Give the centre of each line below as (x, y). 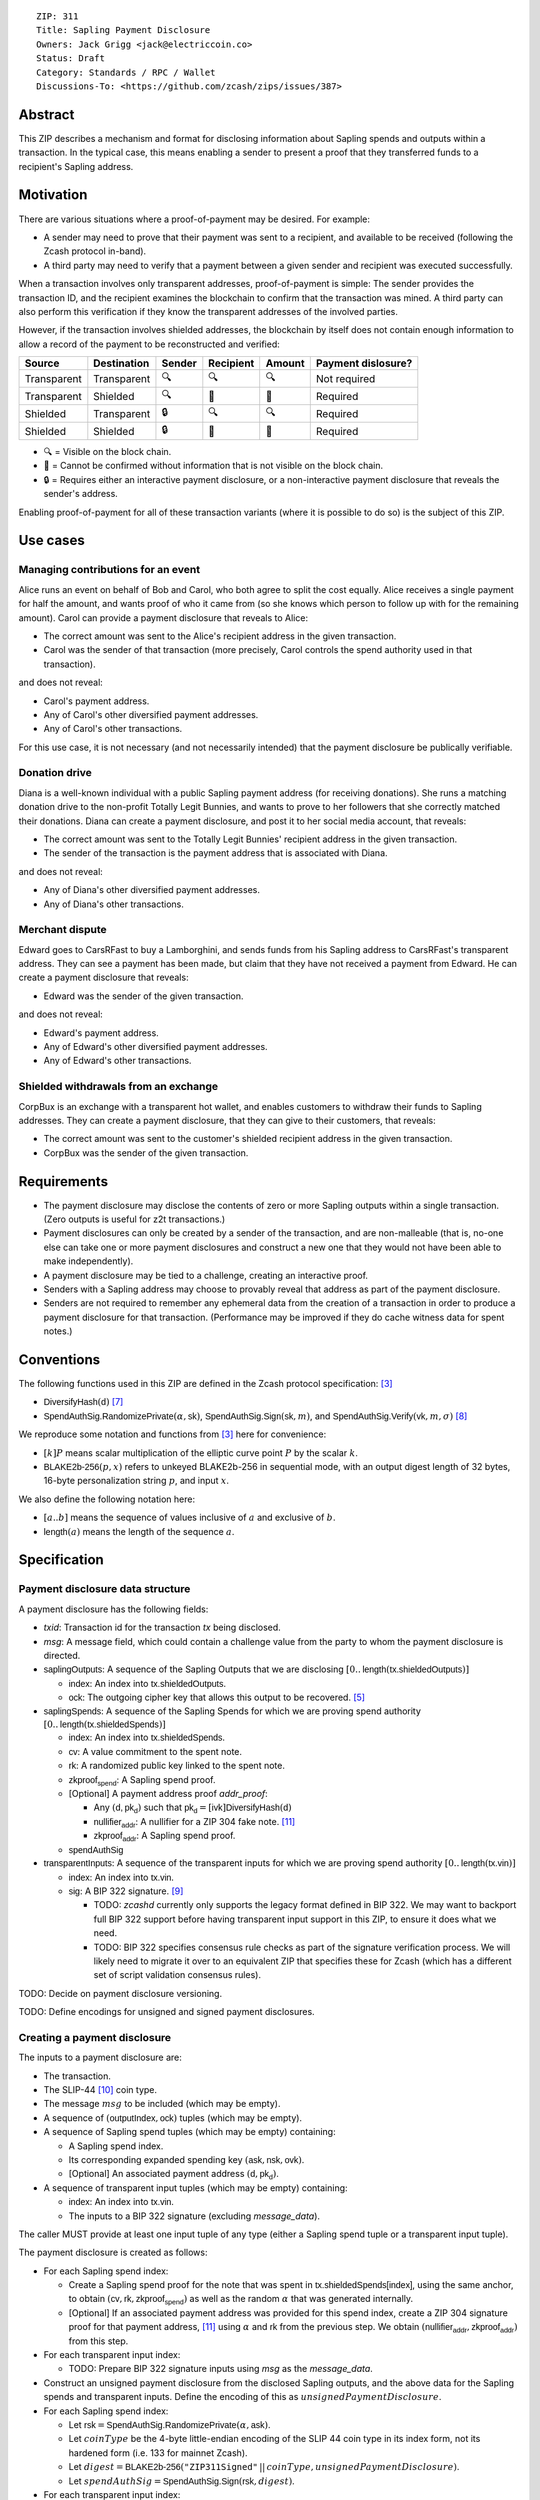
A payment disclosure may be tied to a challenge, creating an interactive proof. (206, 1275)
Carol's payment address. (96, 701)
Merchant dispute (62, 930)
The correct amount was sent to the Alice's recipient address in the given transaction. (220, 636)
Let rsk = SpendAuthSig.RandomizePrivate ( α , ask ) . (169, 2424)
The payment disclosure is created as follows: (113, 2252)
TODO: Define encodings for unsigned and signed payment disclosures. (166, 2012)
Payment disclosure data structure (104, 1589)
